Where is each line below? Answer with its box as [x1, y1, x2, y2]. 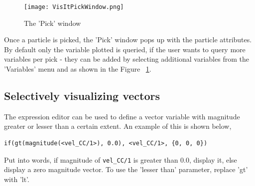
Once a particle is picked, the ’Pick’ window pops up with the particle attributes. [4, 34, 252, 45]
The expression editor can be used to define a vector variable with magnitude [4, 111, 240, 121]
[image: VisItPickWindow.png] [24, 3, 124, 10]
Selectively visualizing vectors [4, 88, 160, 103]
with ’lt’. [4, 174, 29, 184]
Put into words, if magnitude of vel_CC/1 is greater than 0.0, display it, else [4, 154, 237, 165]
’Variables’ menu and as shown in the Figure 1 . [4, 64, 151, 74]
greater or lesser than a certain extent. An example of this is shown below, [4, 121, 232, 131]
